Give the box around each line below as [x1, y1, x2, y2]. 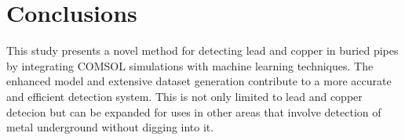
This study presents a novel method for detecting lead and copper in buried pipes [6, 42, 399, 59]
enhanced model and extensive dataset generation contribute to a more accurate [6, 73, 392, 89]
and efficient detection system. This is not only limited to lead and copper [6, 88, 363, 104]
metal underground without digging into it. [6, 119, 214, 135]
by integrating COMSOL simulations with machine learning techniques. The [6, 57, 374, 74]
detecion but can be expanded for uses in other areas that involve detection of [6, 103, 381, 120]
